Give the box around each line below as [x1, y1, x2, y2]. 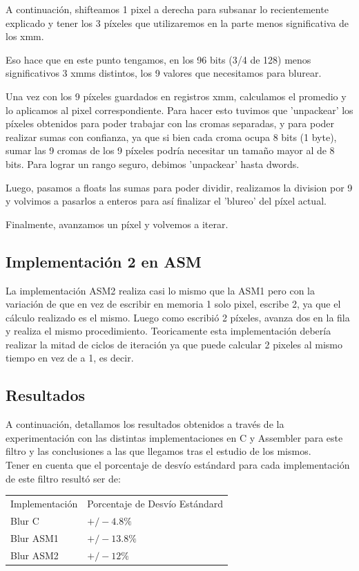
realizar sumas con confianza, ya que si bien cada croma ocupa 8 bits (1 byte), [6, 129, 337, 144]
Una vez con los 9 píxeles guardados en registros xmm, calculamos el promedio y [6, 88, 347, 103]
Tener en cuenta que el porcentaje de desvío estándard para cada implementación [6, 458, 350, 472]
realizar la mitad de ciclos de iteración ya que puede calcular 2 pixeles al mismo [6, 337, 342, 351]
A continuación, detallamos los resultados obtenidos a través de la [6, 417, 284, 431]
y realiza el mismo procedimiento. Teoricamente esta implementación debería [6, 324, 331, 338]
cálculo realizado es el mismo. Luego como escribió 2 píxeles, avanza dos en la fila [6, 310, 350, 324]
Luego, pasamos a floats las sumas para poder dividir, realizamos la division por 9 [6, 180, 353, 194]
